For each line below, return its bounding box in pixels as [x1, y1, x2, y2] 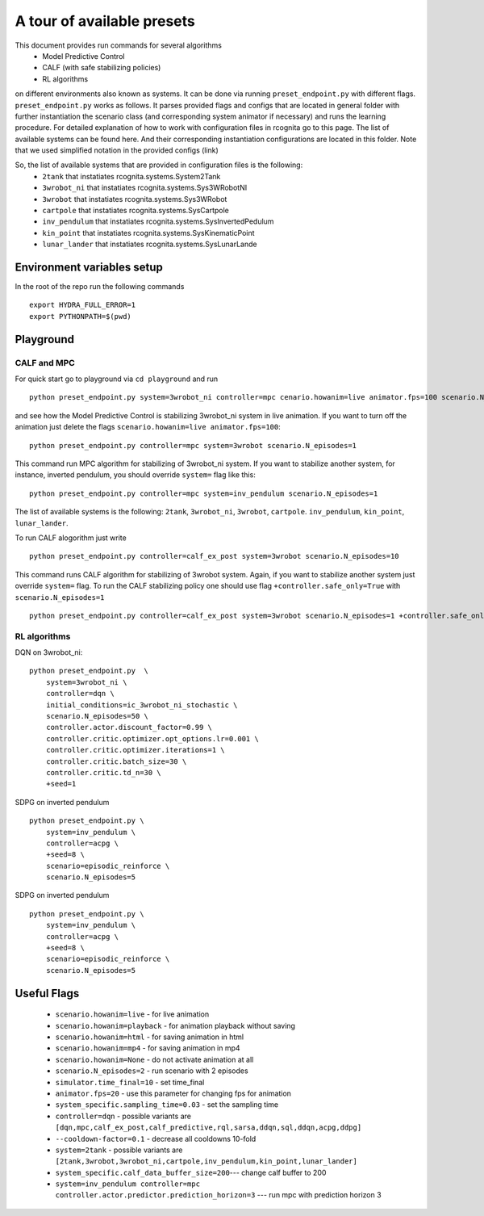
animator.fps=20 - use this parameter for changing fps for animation [55, 1088, 292, 1098]
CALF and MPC [15, 357, 76, 368]
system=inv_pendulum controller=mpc [55, 1180, 201, 1189]
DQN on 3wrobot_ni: [15, 648, 83, 657]
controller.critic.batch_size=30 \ [45, 757, 187, 766]
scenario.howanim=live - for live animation [55, 1009, 210, 1019]
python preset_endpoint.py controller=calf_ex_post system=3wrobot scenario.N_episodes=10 [29, 551, 399, 561]
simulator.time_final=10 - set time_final [55, 1077, 205, 1087]
